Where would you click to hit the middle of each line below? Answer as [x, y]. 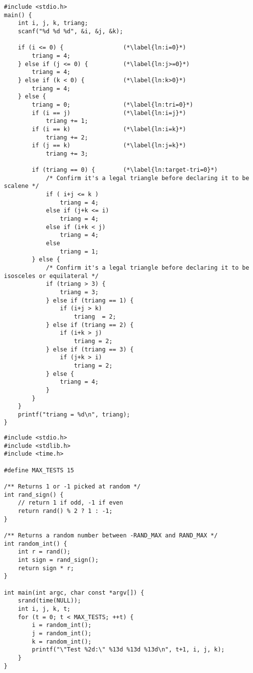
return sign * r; [46, 568]
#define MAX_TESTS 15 [39, 470]
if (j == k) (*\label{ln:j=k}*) [109, 146]
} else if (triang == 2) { [90, 325]
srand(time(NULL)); [49, 601]
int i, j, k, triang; [53, 23]
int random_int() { [35, 544]
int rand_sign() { [34, 495]
